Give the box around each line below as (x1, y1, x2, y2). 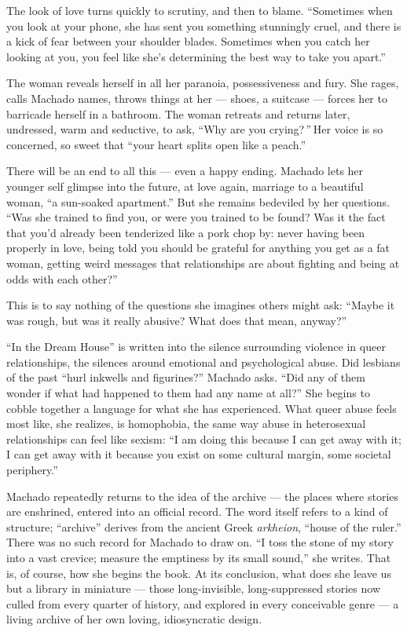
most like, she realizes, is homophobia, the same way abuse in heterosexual (6, 415, 366, 432)
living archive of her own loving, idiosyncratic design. (6, 611, 262, 627)
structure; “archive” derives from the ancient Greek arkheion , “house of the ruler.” (6, 518, 401, 535)
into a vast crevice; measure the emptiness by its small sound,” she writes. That (6, 550, 391, 565)
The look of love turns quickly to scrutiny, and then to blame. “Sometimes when (6, 2, 393, 18)
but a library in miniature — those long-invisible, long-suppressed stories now (6, 580, 380, 597)
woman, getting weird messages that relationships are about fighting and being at (6, 254, 400, 271)
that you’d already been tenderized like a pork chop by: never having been (6, 224, 365, 240)
